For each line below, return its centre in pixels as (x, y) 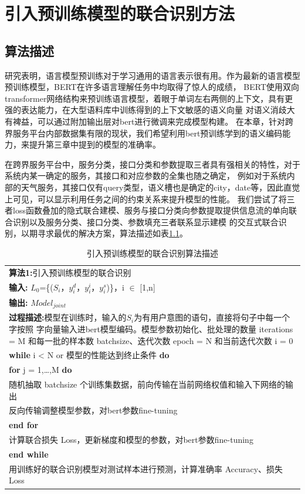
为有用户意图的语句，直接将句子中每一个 (212, 317)
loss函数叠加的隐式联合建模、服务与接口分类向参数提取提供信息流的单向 (150, 210)
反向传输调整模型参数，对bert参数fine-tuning (93, 410)
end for (24, 425)
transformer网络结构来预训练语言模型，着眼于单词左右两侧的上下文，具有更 (149, 98)
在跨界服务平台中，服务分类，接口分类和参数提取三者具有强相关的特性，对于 (152, 164)
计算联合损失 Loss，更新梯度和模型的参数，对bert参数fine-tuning (131, 440)
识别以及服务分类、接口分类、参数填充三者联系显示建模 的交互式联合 (145, 221)
